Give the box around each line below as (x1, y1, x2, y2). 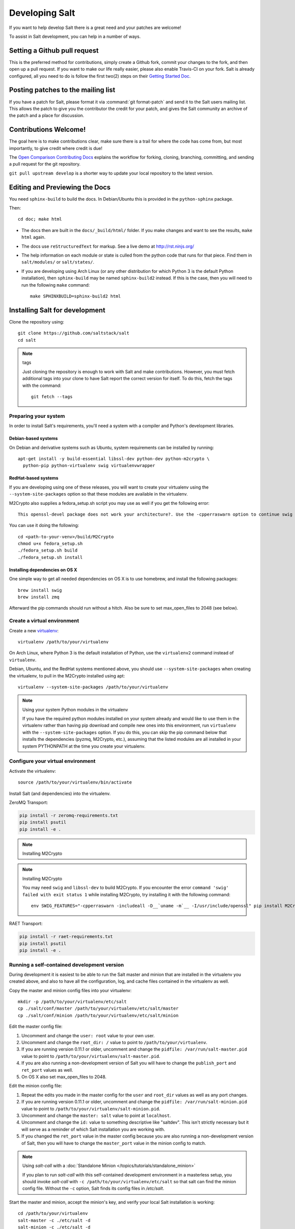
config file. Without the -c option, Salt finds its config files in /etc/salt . (22, 1185, 164, 1192)
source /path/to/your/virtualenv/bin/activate (18, 780, 132, 785)
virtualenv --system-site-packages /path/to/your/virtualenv (18, 684, 168, 690)
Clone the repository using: (9, 319, 64, 324)
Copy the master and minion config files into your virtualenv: (9, 987, 132, 993)
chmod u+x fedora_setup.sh (18, 541, 83, 547)
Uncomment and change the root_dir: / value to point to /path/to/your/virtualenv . (21, 1040, 207, 1046)
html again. (21, 234, 46, 240)
